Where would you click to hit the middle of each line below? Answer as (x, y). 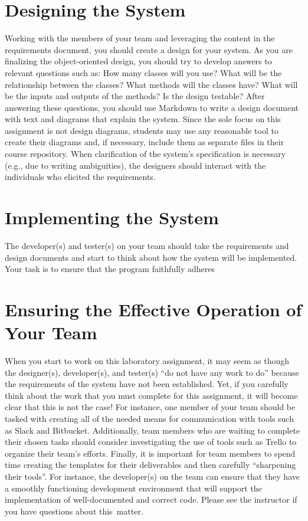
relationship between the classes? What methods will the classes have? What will (151, 84)
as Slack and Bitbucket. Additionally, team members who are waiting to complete (153, 430)
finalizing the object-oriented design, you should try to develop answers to (138, 61)
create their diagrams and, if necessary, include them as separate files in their (145, 142)
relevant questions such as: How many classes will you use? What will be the (143, 72)
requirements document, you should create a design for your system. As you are (149, 49)
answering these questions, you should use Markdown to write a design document (152, 107)
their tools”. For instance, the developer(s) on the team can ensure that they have (152, 476)
